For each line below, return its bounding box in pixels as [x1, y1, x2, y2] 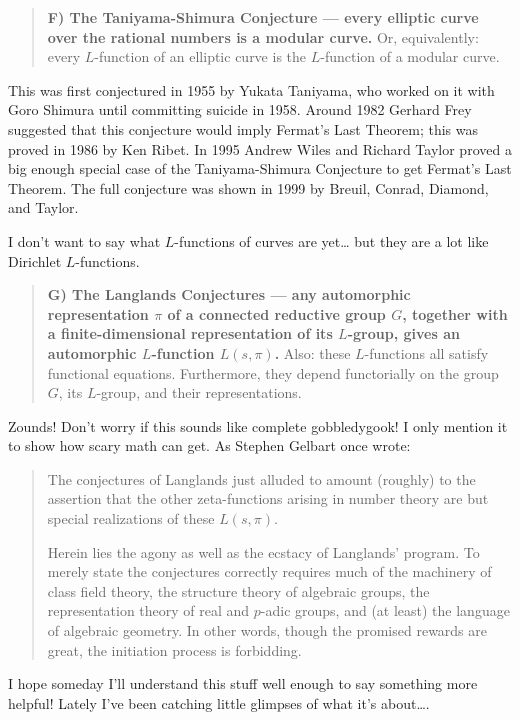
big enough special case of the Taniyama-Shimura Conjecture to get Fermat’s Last [8, 158, 512, 179]
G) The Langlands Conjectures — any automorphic [47, 284, 411, 305]
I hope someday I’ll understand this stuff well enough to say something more [8, 673, 478, 694]
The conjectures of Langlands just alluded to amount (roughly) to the [47, 468, 476, 489]
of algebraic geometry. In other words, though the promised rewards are [47, 620, 488, 641]
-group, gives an [347, 323, 460, 344]
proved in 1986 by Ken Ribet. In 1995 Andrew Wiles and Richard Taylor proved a [8, 138, 512, 159]
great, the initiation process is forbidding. [47, 639, 302, 660]
